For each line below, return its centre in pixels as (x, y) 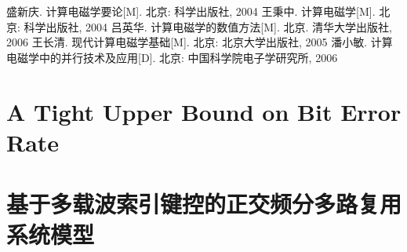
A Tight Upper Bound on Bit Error (204, 111)
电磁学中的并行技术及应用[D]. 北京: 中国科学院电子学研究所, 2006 (172, 57)
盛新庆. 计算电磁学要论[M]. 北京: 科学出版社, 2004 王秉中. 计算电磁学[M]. (191, 11)
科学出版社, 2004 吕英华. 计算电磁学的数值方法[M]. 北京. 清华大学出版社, (208, 26)
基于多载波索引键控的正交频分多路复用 (204, 204)
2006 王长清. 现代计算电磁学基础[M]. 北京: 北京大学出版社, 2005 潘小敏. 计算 (200, 42)
